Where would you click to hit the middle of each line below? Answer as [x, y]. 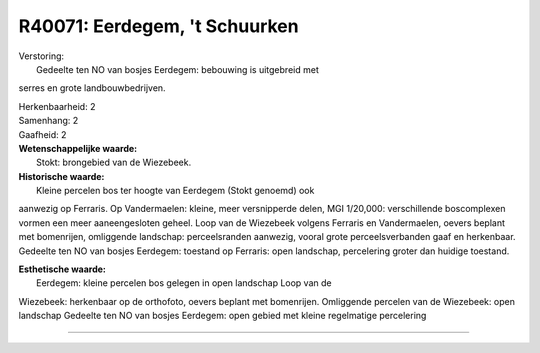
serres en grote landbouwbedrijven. [92, 88]
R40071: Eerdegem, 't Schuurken [158, 26]
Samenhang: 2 [48, 121]
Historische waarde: [61, 176]
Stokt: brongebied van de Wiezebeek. [114, 162]
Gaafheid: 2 [42, 134]
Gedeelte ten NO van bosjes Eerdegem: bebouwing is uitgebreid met [177, 69]
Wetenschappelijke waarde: [78, 148]
